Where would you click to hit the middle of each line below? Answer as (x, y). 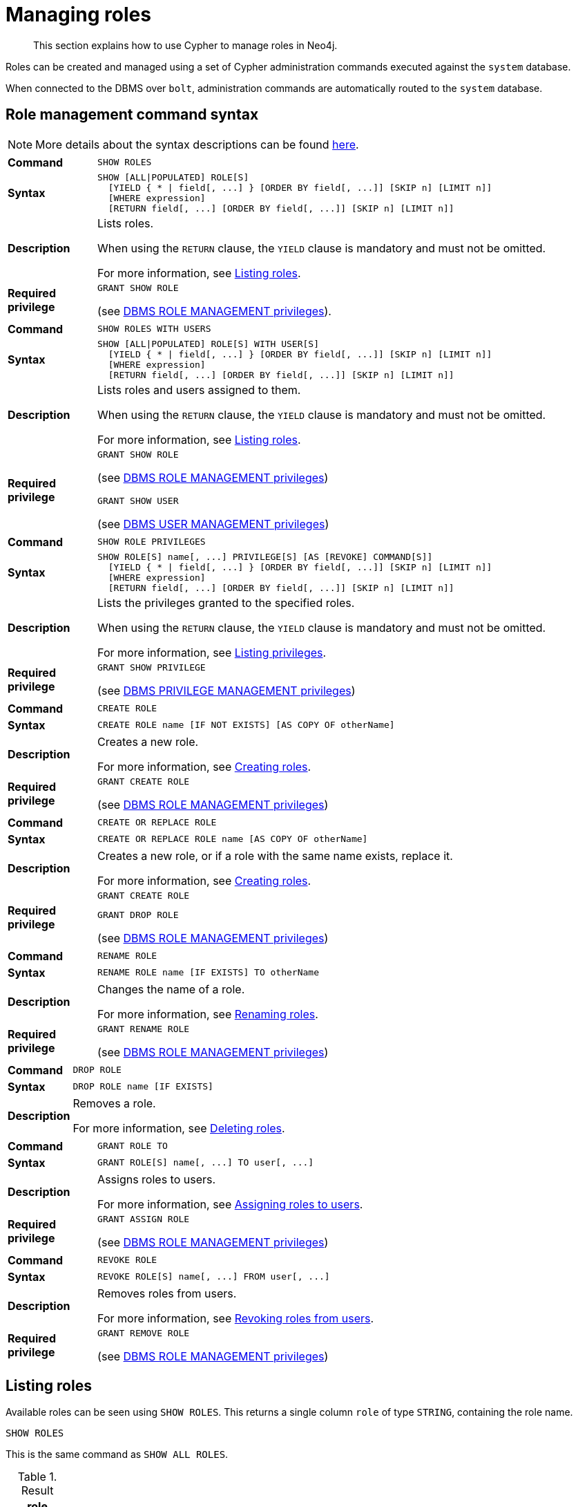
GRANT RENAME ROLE (144, 1029)
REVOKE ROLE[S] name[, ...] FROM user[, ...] (214, 1277)
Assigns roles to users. (157, 1179)
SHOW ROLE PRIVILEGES (152, 542)
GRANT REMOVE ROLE (144, 1333)
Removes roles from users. (167, 1293)
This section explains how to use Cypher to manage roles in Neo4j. (185, 45)
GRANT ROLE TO (133, 1146)
